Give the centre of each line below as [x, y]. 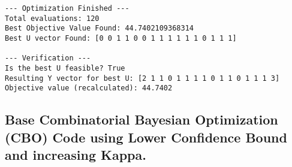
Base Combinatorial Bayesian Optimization [142, 119]
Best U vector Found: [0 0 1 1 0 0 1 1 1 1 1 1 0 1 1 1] [121, 38]
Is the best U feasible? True [65, 68]
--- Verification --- [48, 58]
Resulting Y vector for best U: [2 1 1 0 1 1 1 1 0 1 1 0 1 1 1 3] [142, 78]
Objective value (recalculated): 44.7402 [89, 88]
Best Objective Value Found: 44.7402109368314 [99, 28]
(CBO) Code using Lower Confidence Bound [146, 137]
